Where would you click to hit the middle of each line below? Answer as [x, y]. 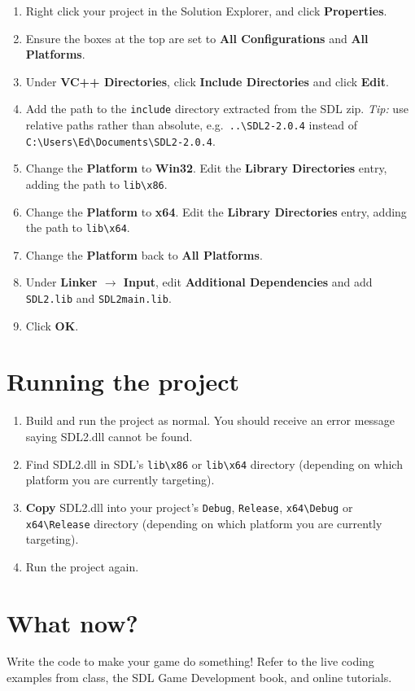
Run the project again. [82, 566]
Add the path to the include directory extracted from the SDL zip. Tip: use [217, 109]
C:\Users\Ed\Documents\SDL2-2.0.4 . [120, 140]
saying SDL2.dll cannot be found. [109, 436]
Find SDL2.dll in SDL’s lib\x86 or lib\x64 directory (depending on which [214, 464]
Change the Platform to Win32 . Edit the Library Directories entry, [206, 168]
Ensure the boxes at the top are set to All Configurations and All [197, 38]
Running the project [123, 381]
